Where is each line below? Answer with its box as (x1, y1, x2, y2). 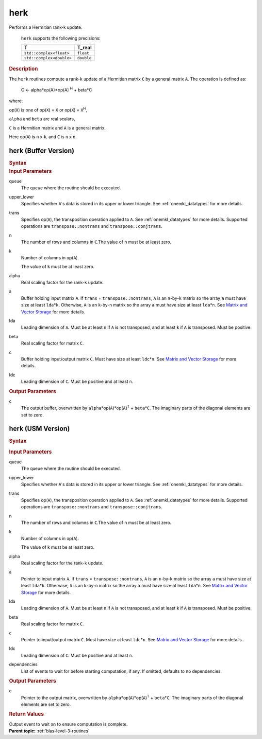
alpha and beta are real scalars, (9, 116, 75, 122)
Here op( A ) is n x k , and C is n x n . (9, 134, 77, 140)
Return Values (9, 711, 44, 718)
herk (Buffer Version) (9, 146, 75, 155)
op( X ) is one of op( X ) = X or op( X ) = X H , (9, 106, 87, 113)
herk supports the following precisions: (21, 35, 100, 41)
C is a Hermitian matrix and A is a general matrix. (9, 125, 106, 131)
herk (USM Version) (9, 425, 70, 433)
